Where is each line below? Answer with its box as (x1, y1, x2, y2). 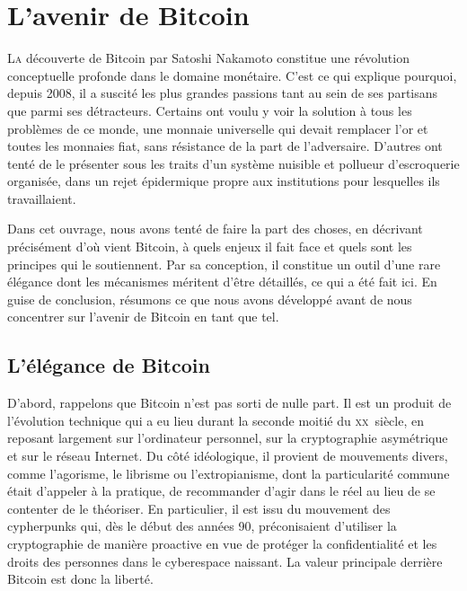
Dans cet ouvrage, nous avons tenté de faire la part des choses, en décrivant (7, 219, 423, 238)
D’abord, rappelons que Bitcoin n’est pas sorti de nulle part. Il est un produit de (7, 393, 452, 412)
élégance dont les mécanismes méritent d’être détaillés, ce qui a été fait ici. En (7, 272, 437, 291)
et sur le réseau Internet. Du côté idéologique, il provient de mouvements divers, (7, 446, 448, 465)
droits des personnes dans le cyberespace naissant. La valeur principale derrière (7, 551, 443, 570)
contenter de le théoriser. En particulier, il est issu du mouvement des (7, 498, 391, 517)
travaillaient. (7, 189, 76, 207)
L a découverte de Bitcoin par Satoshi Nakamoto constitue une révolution (7, 49, 410, 67)
